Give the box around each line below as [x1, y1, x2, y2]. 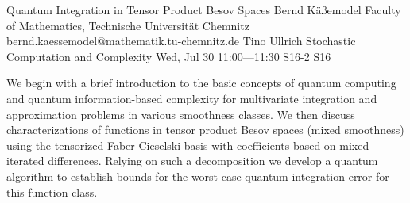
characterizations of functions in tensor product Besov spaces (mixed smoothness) [6, 121, 404, 138]
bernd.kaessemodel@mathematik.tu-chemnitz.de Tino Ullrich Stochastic [6, 33, 356, 49]
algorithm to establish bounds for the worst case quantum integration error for [6, 167, 389, 184]
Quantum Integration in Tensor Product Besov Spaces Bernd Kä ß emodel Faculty [6, 2, 401, 17]
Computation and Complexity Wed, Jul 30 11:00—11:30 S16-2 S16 [6, 48, 331, 64]
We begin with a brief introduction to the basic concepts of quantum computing [6, 75, 396, 91]
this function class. [6, 183, 98, 200]
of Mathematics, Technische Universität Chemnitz [6, 17, 249, 33]
